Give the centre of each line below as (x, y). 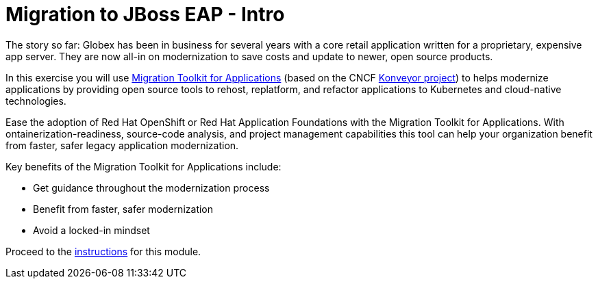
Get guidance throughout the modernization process (151, 188)
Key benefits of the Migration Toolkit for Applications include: (144, 166)
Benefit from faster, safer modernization (123, 209)
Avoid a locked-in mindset (91, 230)
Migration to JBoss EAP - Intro (145, 14)
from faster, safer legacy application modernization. (122, 145)
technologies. (36, 101)
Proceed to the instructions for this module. (103, 251)
